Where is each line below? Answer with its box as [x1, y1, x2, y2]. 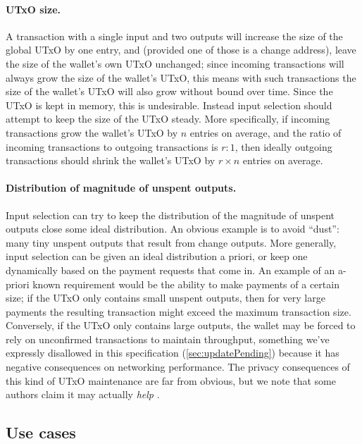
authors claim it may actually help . [6, 387, 160, 402]
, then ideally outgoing [235, 139, 332, 154]
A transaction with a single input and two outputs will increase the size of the [6, 28, 343, 43]
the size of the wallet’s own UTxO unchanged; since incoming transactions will [6, 56, 344, 70]
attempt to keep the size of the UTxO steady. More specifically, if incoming [6, 111, 330, 126]
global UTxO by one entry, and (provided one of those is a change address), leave [6, 42, 356, 57]
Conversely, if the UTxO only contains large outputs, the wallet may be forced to [6, 318, 356, 333]
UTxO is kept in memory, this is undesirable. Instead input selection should [6, 97, 332, 112]
